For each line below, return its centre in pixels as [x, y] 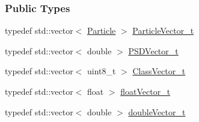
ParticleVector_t [163, 30]
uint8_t [102, 71]
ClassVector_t [159, 71]
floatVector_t [145, 91]
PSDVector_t [153, 50]
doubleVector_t [157, 111]
